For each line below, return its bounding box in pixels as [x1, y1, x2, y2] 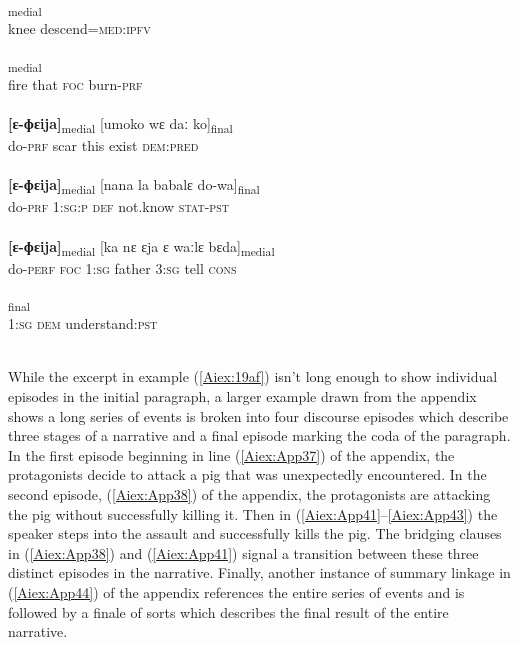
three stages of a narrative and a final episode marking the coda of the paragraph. [8, 425, 511, 446]
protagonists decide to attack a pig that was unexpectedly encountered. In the [8, 464, 487, 485]
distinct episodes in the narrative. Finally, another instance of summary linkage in [8, 562, 511, 583]
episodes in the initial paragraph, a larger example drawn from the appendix [8, 386, 477, 407]
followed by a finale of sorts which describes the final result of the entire [8, 601, 449, 622]
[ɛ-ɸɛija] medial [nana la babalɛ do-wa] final [8, 174, 260, 198]
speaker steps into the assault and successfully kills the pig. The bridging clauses [8, 523, 502, 544]
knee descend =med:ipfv [8, 18, 151, 39]
